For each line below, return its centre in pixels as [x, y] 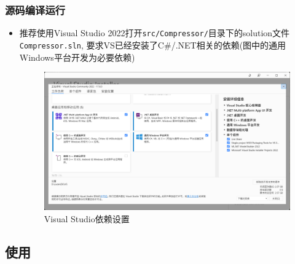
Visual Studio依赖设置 [87, 218]
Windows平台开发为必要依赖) [77, 57]
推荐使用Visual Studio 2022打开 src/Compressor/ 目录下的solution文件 [155, 33]
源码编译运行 [35, 10]
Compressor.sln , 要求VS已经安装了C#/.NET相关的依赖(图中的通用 [153, 45]
